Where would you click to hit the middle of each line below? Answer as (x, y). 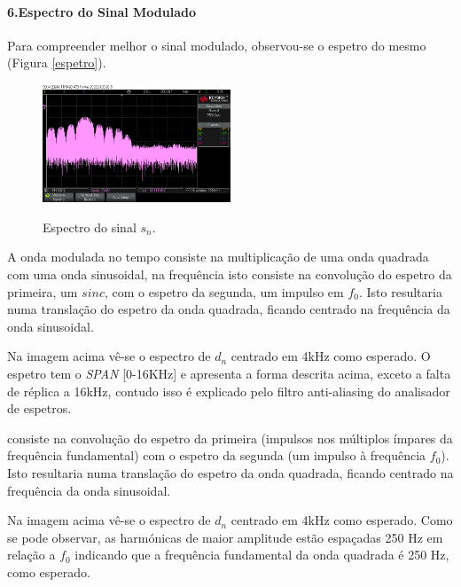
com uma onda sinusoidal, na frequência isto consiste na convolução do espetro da (230, 274)
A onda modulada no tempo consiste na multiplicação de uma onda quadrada (218, 257)
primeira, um (43, 291)
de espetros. (39, 408)
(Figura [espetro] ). (57, 63)
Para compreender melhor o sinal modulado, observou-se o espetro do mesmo (217, 45)
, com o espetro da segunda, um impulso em (224, 291)
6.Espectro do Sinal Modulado (102, 11)
